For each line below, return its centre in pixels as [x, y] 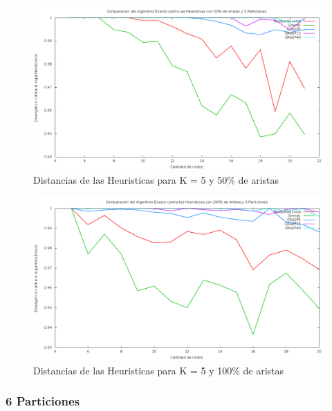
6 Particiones [43, 401]
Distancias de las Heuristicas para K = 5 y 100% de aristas [159, 370]
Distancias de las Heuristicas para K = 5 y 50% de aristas [156, 179]
